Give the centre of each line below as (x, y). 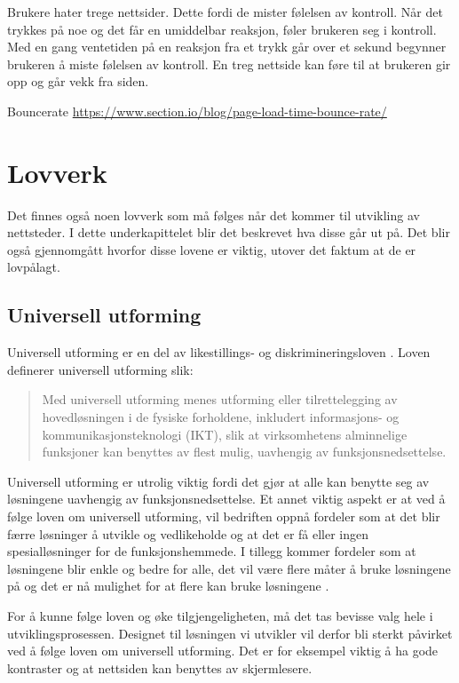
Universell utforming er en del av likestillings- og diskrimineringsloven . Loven (219, 352)
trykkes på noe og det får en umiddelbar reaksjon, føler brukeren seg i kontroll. (222, 29)
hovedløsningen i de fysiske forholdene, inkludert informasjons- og (221, 417)
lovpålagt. (34, 267)
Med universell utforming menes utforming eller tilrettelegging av (220, 399)
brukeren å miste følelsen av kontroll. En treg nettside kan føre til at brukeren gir (229, 64)
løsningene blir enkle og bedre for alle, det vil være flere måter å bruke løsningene (229, 568)
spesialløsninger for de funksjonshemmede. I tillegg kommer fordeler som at (212, 551)
